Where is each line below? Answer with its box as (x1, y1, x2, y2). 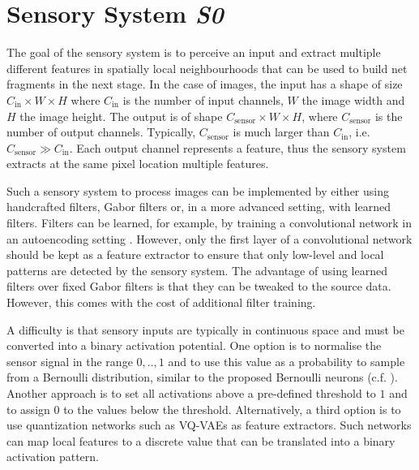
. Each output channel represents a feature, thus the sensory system (69, 139, 406, 156)
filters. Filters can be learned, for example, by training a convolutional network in (6, 214, 412, 231)
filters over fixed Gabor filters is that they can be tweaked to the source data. (6, 278, 391, 295)
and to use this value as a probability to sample (168, 352, 405, 369)
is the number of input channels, (122, 91, 284, 108)
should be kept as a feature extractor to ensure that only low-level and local (6, 246, 384, 263)
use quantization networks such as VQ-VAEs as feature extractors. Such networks (6, 416, 412, 433)
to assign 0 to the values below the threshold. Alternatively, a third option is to (6, 400, 401, 417)
